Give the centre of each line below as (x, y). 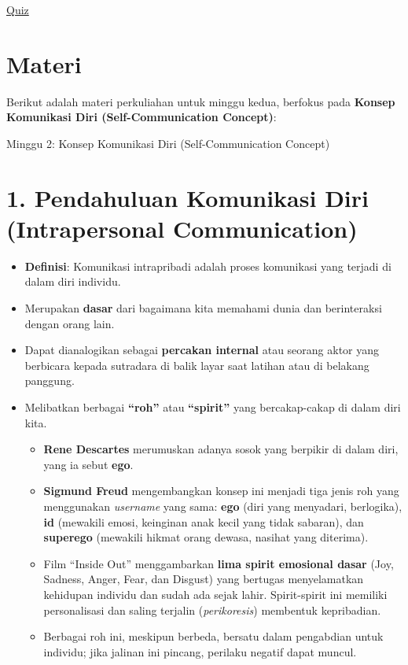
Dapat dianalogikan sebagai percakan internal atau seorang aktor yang (202, 350)
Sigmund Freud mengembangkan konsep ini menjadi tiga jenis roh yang (221, 491)
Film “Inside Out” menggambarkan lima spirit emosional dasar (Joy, (219, 563)
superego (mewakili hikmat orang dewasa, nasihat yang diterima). (206, 537)
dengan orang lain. (70, 323)
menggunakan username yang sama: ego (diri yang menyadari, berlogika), (223, 506)
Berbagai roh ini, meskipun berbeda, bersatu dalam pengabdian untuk (213, 636)
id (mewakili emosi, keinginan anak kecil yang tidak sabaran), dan (204, 521)
